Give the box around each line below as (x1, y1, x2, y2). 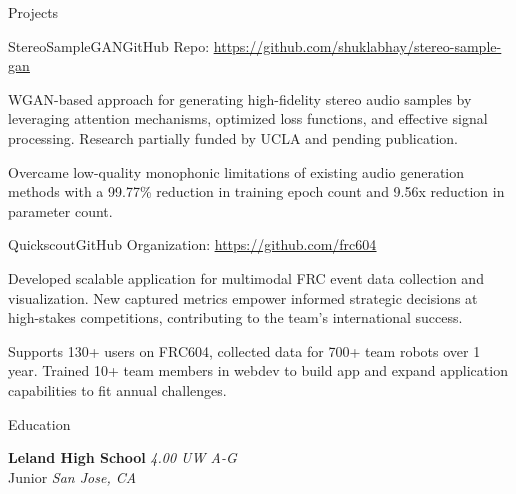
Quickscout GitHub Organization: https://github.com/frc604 (8, 234, 377, 255)
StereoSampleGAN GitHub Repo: (8, 35, 210, 56)
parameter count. (8, 200, 113, 221)
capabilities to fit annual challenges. (8, 379, 227, 400)
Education (8, 413, 71, 434)
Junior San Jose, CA (8, 466, 137, 487)
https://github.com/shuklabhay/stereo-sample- (213, 35, 502, 56)
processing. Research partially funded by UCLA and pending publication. (8, 127, 458, 148)
